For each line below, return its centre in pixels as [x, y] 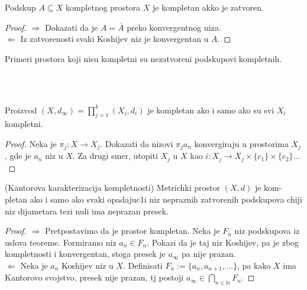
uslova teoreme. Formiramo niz [61, 242]
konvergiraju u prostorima [241, 143]
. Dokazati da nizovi [137, 143]
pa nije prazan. [209, 254]
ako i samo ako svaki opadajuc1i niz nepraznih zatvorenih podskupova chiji [166, 199]
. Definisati [143, 265]
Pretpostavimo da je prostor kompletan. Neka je [132, 231]
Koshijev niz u [88, 265]
